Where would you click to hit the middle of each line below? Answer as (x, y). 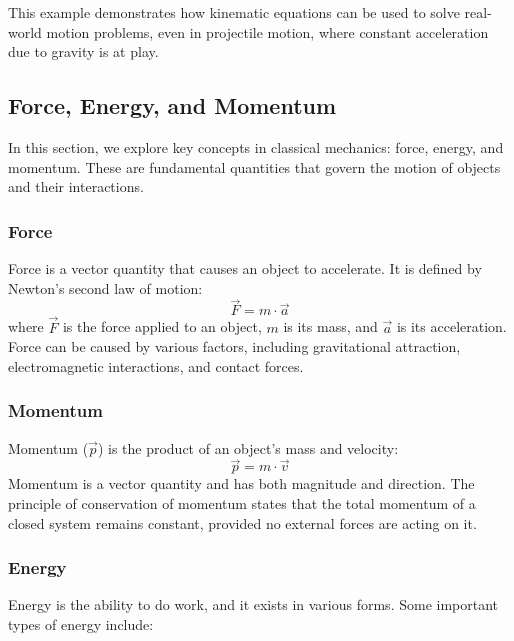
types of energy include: (81, 624)
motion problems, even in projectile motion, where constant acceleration (267, 31)
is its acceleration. (451, 326)
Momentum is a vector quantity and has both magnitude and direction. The (241, 483)
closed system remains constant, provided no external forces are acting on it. (242, 522)
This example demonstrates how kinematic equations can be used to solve (234, 12)
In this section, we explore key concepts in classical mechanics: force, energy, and (256, 146)
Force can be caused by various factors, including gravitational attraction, (234, 346)
